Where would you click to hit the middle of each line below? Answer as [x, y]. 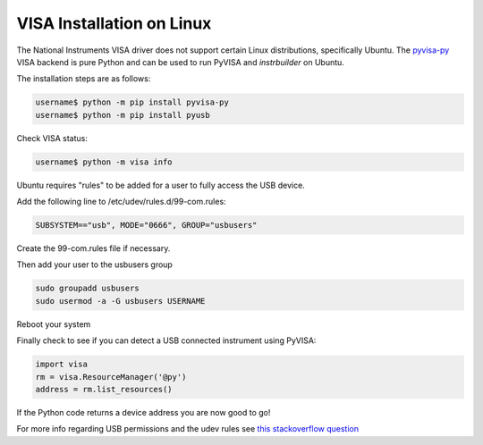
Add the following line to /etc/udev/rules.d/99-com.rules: [122, 202]
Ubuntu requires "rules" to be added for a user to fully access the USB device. [161, 185]
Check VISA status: [52, 138]
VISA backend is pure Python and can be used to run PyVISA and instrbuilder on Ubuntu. [180, 62]
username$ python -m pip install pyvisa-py [132, 102]
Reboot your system [54, 324]
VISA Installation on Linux [114, 23]
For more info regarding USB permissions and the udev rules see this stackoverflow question [188, 429]
